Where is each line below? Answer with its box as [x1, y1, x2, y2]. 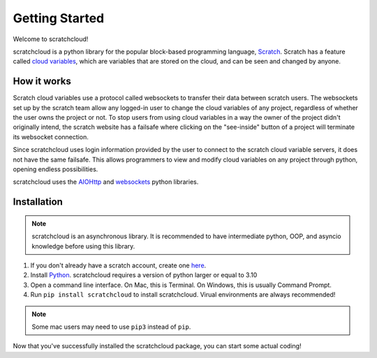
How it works [13, 75, 71, 87]
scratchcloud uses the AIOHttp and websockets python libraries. [13, 178, 199, 186]
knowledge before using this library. [31, 242, 135, 250]
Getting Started [13, 10, 105, 26]
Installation [13, 196, 63, 208]
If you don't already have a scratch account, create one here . [30, 261, 207, 270]
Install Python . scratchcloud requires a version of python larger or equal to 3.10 [30, 271, 258, 279]
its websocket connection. [13, 132, 89, 141]
